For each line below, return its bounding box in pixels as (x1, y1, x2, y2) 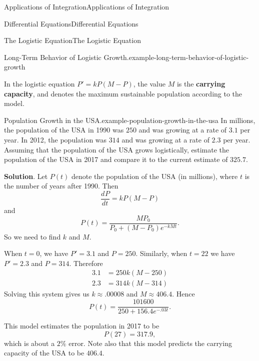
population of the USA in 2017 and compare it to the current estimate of (4, 154, 228, 164)
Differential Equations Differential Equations (4, 18, 138, 28)
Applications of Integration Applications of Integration (4, 1, 169, 11)
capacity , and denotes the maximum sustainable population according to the (4, 88, 242, 98)
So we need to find (4, 231, 61, 241)
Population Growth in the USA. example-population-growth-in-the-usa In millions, (4, 114, 255, 125)
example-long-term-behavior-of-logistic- (128, 51, 249, 62)
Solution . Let (4, 170, 48, 181)
